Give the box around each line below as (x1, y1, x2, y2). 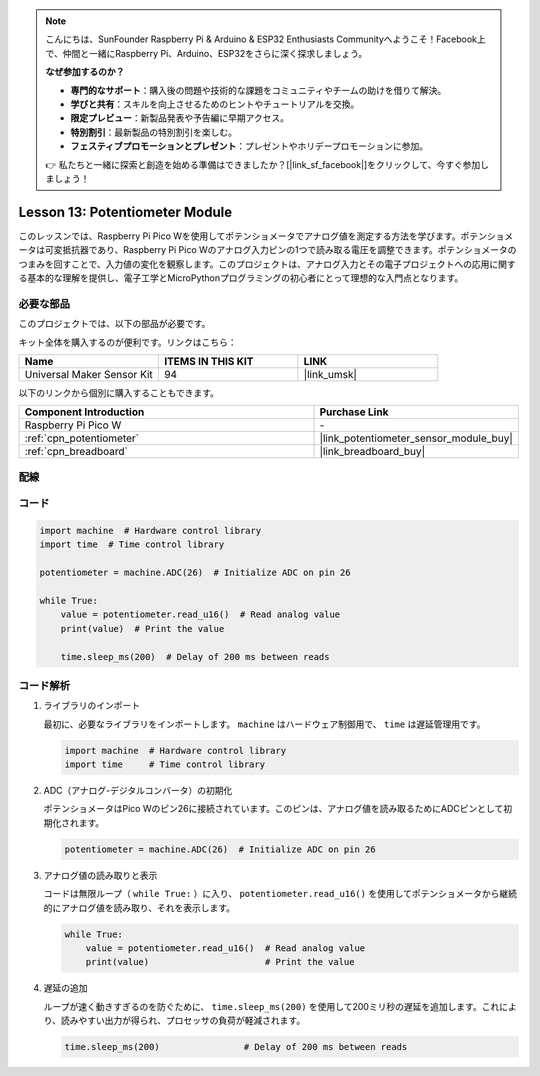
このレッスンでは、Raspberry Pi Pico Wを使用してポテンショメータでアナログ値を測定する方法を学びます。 (18, 230, 461, 242)
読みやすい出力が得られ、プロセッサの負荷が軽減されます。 (60, 1015, 306, 1027)
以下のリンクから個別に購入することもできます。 (18, 386, 220, 399)
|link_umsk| (303, 367, 357, 381)
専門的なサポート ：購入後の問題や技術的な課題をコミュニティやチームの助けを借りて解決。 (70, 84, 447, 96)
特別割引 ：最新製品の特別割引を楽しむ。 (70, 126, 237, 138)
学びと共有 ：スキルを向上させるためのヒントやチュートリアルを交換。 (70, 98, 360, 110)
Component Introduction (24, 405, 145, 419)
